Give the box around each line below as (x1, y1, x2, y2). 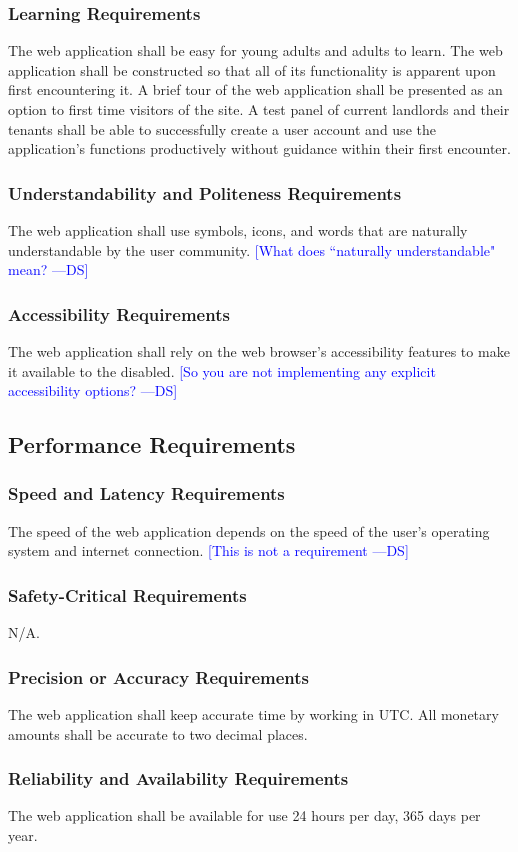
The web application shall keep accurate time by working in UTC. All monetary (8, 704, 499, 724)
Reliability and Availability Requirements (8, 766, 349, 791)
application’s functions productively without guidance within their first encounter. (8, 138, 511, 159)
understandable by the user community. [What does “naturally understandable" (8, 239, 496, 260)
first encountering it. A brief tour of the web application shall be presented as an (8, 79, 503, 100)
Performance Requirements (8, 429, 296, 460)
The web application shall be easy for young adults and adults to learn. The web (8, 40, 503, 61)
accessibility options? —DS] (8, 380, 178, 401)
